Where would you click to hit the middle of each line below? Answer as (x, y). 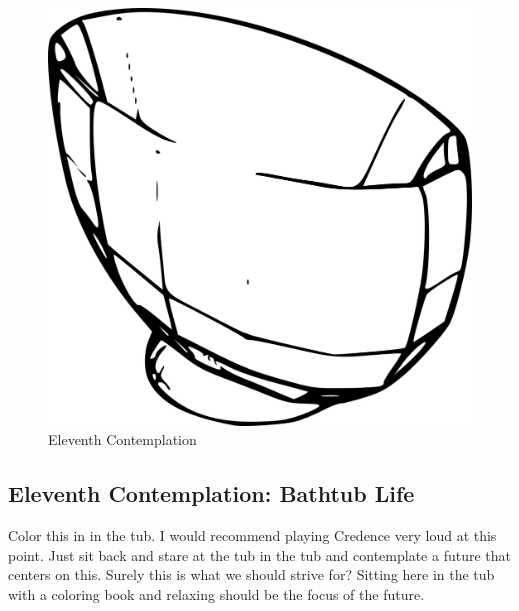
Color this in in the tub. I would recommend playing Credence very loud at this (252, 535)
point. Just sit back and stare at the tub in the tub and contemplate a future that (259, 554)
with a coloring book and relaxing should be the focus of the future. (216, 593)
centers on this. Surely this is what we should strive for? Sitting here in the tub (251, 574)
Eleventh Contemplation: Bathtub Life (211, 493)
